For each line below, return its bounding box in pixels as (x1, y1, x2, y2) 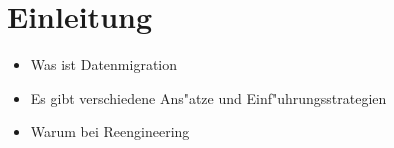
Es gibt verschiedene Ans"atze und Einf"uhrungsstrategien (30, 87, 387, 108)
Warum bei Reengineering (30, 121, 190, 142)
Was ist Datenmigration (30, 54, 178, 75)
